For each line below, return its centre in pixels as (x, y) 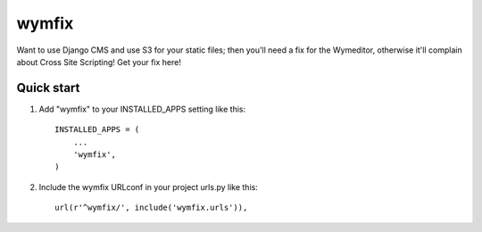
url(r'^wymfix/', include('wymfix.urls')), (151, 208)
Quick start (48, 88)
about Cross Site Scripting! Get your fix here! (99, 62)
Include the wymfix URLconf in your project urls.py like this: (148, 186)
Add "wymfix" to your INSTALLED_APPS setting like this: (142, 109)
